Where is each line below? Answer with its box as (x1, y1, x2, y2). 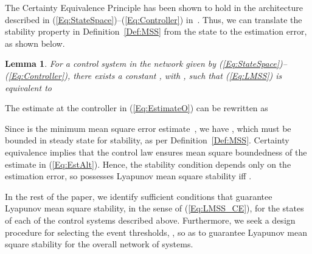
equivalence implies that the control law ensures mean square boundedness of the (5, 145, 307, 158)
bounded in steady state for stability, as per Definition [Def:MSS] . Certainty (5, 134, 289, 146)
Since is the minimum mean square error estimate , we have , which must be (5, 122, 291, 134)
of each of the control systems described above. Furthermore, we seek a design (5, 213, 296, 226)
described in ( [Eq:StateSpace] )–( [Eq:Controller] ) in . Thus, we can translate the (5, 13, 302, 26)
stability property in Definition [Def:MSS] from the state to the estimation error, (5, 25, 307, 38)
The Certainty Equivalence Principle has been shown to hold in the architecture (5, 1, 303, 13)
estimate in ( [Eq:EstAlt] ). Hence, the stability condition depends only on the (5, 157, 291, 170)
